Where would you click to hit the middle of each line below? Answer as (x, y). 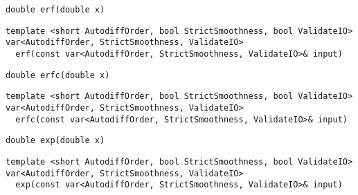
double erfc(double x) (58, 75)
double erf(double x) (55, 10)
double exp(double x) (55, 141)
